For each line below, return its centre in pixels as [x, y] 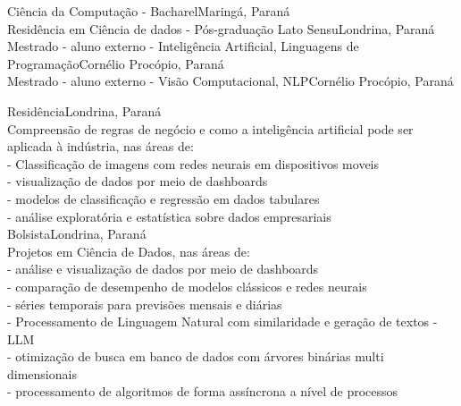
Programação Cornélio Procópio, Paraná [116, 63]
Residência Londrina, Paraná [84, 110]
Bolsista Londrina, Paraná [77, 234]
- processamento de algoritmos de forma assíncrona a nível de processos [203, 391]
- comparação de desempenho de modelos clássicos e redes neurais [187, 286]
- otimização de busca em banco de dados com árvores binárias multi [196, 356]
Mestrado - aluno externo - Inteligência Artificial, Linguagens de [183, 46]
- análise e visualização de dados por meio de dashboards [163, 269]
